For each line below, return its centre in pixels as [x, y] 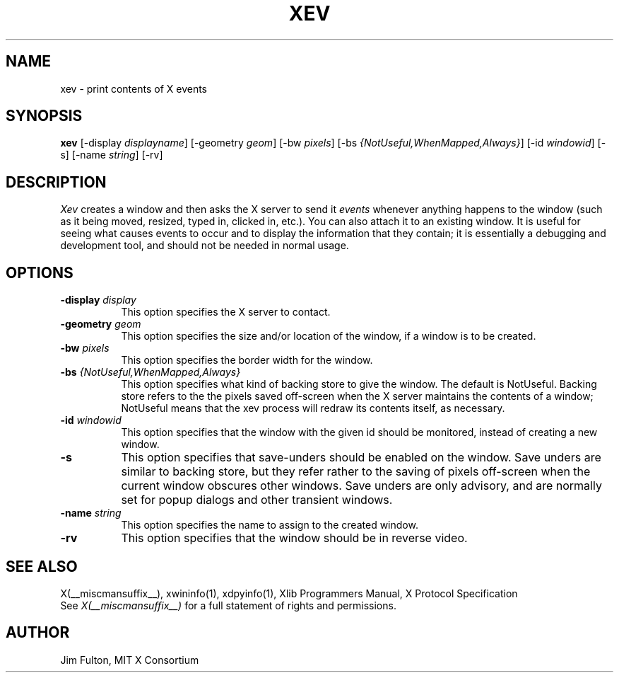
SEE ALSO [42, 566]
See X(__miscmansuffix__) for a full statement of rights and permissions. [228, 605]
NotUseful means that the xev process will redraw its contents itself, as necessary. [313, 408]
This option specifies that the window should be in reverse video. [294, 538]
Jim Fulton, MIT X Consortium [130, 660]
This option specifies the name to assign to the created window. [270, 525]
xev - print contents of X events [134, 88]
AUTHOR [38, 633]
